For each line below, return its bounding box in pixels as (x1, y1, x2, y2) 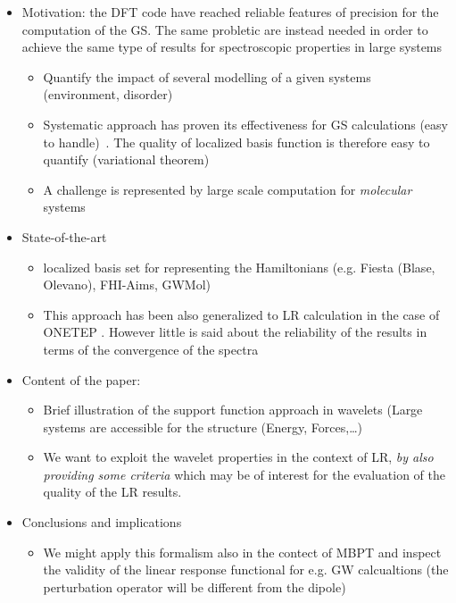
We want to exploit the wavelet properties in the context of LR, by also (43, 448, 434, 466)
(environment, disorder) (43, 85, 173, 104)
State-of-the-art (21, 227, 107, 246)
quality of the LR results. (43, 482, 182, 501)
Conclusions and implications (21, 513, 182, 532)
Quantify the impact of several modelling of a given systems (43, 67, 371, 86)
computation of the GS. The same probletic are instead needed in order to (21, 20, 428, 38)
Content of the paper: (21, 370, 141, 389)
